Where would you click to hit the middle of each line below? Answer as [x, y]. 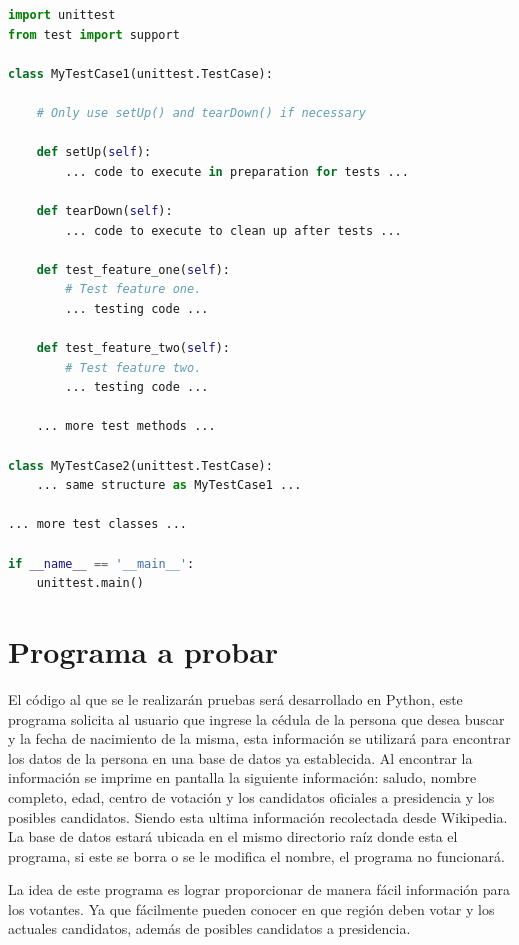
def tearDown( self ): [104, 210]
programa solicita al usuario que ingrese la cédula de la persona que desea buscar [256, 718]
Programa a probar [143, 651]
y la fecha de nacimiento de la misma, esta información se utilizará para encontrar [259, 738]
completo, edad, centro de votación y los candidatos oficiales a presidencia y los [251, 796]
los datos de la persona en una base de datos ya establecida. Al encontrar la [240, 757]
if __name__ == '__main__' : [101, 563]
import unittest [62, 15]
